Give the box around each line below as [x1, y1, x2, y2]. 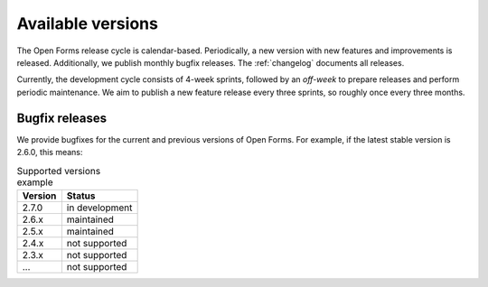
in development [66, 201, 133, 214]
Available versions [16, 14, 158, 33]
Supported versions [16, 164, 101, 177]
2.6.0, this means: [16, 147, 83, 158]
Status [66, 190, 96, 202]
